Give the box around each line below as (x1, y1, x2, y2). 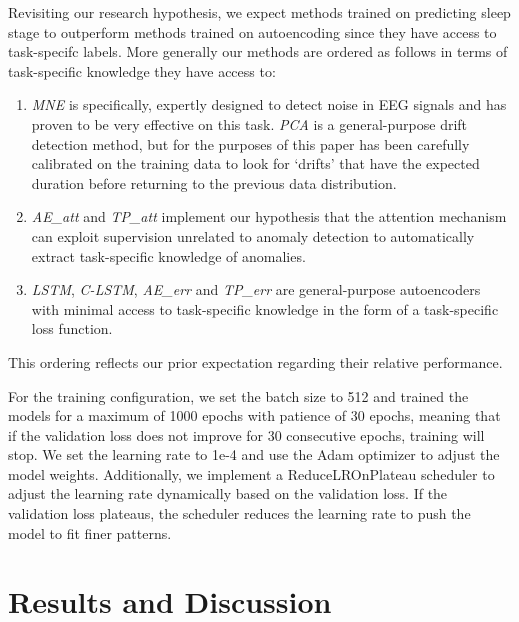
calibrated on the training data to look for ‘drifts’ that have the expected (31, 153, 480, 174)
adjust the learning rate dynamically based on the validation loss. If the (8, 483, 448, 504)
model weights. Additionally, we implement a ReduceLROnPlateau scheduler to (8, 463, 495, 484)
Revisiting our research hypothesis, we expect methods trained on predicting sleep (8, 2, 511, 22)
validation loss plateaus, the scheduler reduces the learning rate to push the (8, 503, 471, 524)
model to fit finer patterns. (8, 522, 172, 543)
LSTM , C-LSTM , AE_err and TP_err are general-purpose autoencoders (31, 279, 481, 300)
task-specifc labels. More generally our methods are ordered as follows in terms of (8, 41, 508, 62)
